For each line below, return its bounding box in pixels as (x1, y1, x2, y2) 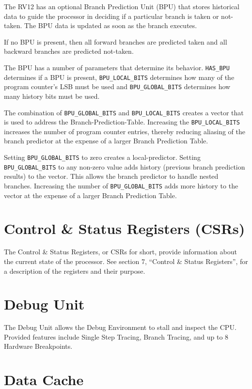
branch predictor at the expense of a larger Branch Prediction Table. (4, 136, 208, 146)
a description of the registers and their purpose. (4, 265, 145, 276)
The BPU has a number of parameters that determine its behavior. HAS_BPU (4, 62, 230, 72)
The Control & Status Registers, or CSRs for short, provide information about (4, 247, 237, 257)
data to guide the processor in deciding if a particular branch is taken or (4, 11, 219, 21)
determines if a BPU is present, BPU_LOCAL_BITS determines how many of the (4, 72, 235, 82)
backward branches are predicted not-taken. (4, 46, 134, 56)
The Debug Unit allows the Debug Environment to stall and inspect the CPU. (4, 322, 236, 332)
